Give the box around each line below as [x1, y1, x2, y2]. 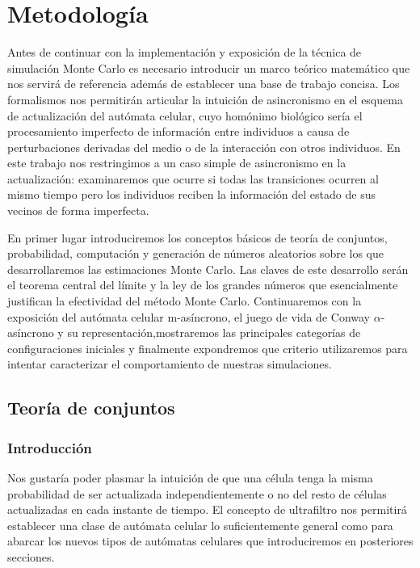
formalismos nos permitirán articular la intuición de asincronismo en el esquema [7, 90, 403, 107]
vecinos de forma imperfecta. [7, 202, 149, 219]
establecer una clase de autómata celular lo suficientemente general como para [7, 516, 393, 533]
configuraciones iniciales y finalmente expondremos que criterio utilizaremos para [7, 339, 408, 356]
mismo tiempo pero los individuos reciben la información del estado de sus [7, 186, 376, 203]
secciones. [7, 548, 55, 565]
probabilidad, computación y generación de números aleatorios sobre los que [7, 245, 384, 262]
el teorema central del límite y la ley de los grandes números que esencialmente [7, 276, 398, 293]
